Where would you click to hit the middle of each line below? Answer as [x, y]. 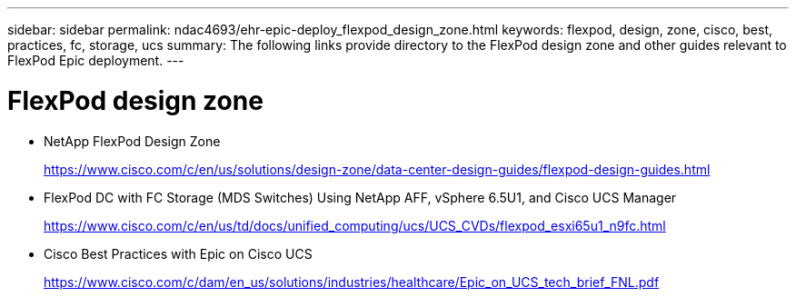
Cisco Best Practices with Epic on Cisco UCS [178, 253]
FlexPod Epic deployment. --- [96, 60]
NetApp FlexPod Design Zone [132, 141]
